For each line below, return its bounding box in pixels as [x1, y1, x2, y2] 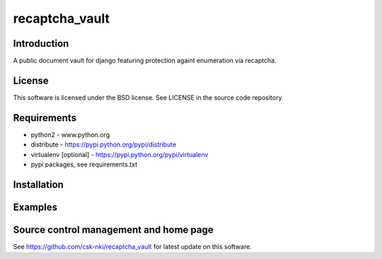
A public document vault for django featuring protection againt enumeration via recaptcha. [13, 57, 277, 65]
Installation [13, 178, 64, 190]
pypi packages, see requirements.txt [30, 160, 138, 169]
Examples [13, 201, 58, 213]
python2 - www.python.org [30, 130, 110, 139]
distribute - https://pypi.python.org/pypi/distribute [30, 140, 177, 149]
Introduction [13, 38, 69, 50]
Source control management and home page [13, 224, 214, 236]
